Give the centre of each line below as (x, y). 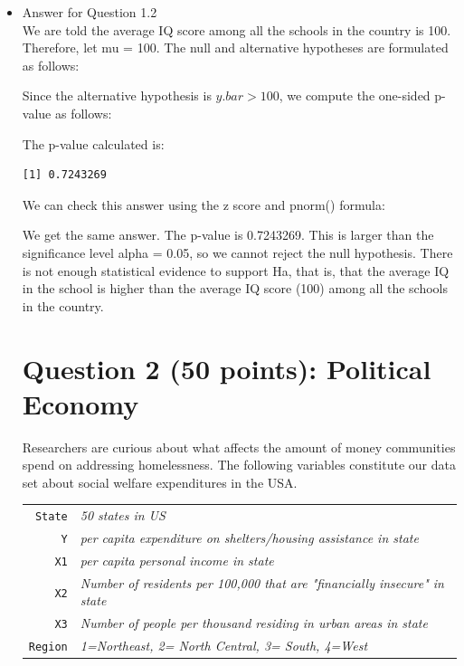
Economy (80, 403)
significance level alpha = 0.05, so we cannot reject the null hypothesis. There (237, 252)
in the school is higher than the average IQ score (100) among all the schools (235, 288)
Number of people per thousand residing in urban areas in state (254, 623)
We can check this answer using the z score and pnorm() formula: (204, 204)
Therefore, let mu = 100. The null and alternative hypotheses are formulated (235, 48)
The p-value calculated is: (93, 143)
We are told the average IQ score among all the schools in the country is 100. (237, 29)
